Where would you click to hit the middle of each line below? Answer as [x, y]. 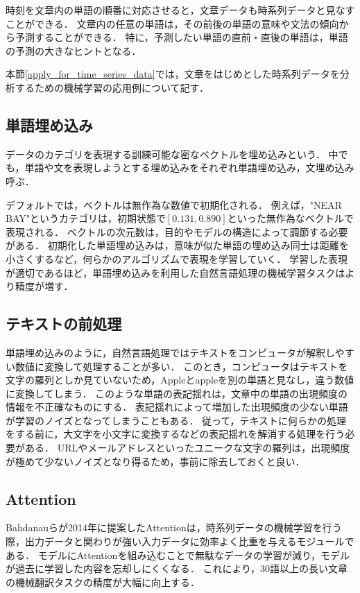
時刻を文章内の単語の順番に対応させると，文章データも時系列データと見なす [180, 10]
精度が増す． [44, 286]
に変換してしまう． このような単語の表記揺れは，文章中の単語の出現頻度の [177, 393]
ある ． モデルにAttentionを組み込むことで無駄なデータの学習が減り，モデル [178, 555]
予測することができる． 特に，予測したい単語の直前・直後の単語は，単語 [181, 37]
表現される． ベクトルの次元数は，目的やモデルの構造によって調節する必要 [177, 231]
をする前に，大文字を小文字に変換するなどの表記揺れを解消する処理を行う [175, 434]
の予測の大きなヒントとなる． [74, 50]
